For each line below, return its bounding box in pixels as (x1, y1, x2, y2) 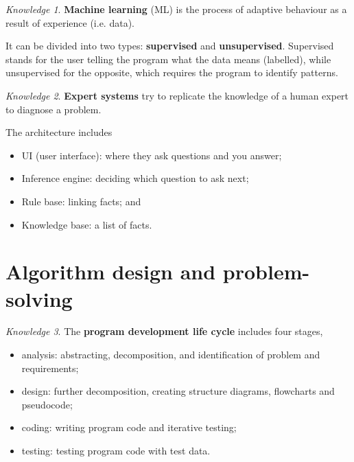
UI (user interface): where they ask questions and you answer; (21, 148, 282, 162)
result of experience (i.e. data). (5, 15, 134, 30)
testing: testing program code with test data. (21, 443, 211, 457)
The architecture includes (5, 125, 113, 139)
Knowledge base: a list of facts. (21, 217, 152, 231)
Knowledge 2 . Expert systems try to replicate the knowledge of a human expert (5, 88, 349, 102)
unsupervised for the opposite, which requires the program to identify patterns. (5, 65, 338, 80)
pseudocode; (21, 397, 73, 411)
